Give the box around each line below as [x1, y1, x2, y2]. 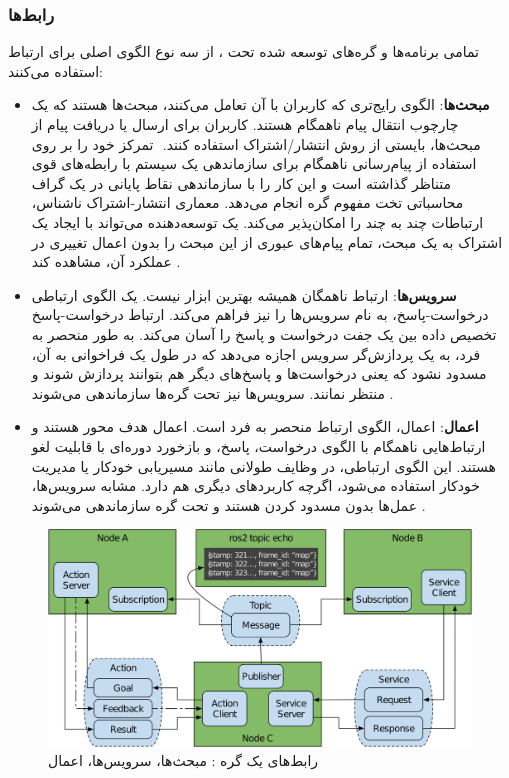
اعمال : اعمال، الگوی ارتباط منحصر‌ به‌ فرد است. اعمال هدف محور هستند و [31, 416, 479, 437]
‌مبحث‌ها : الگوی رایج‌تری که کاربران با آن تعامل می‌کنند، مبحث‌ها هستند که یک [31, 94, 490, 115]
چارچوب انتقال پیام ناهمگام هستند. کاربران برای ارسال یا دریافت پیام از [31, 114, 459, 134]
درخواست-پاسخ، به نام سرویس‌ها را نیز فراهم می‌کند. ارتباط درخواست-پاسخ [31, 304, 489, 325]
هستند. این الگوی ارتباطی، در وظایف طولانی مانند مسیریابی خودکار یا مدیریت [31, 455, 496, 476]
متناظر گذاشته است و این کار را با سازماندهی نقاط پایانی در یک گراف [31, 172, 452, 193]
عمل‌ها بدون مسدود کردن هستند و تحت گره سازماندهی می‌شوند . [31, 494, 426, 515]
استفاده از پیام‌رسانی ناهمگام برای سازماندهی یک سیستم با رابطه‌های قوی [31, 153, 477, 174]
